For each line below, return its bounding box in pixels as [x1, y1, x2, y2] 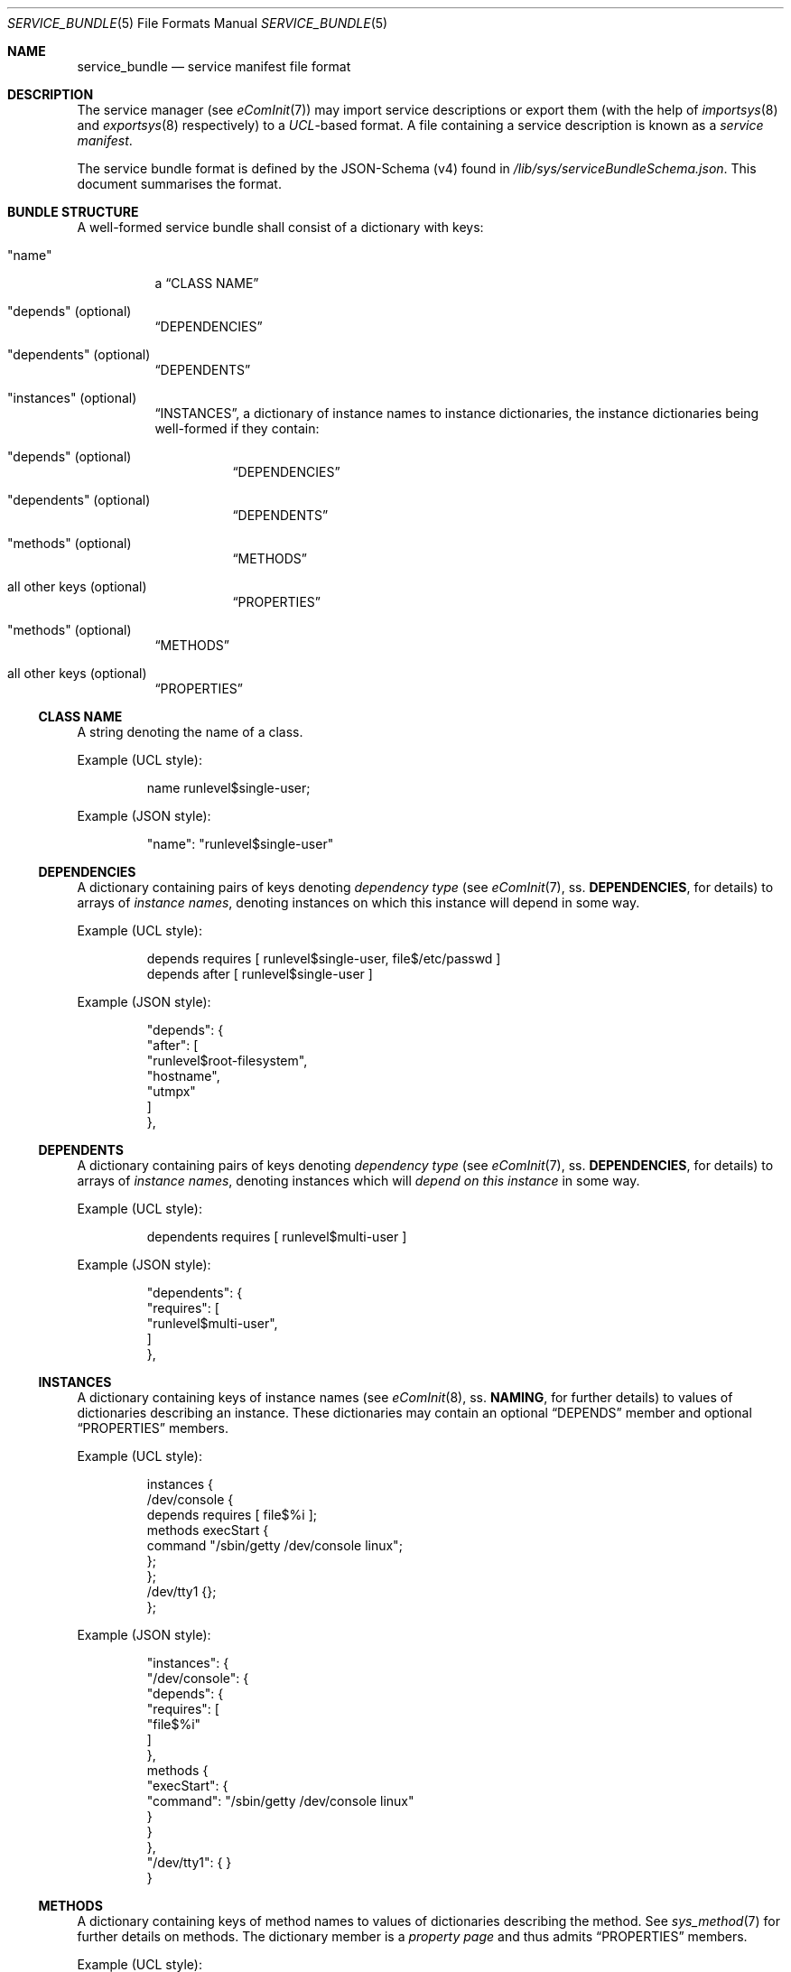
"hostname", [146, 1068, 220, 1084]
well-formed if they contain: [154, 421, 320, 436]
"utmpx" [146, 1084, 196, 1099]
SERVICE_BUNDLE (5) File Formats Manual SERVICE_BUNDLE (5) [7, 15, 388, 31]
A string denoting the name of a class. [77, 724, 303, 739]
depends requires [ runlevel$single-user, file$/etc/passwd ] [146, 951, 501, 966]
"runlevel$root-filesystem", [146, 1053, 308, 1068]
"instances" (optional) [7, 390, 137, 405]
